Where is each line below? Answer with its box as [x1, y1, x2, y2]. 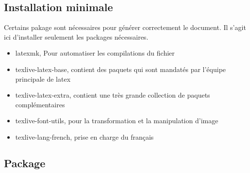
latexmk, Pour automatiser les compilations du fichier [15, 48, 175, 58]
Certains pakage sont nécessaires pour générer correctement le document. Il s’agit [4, 22, 246, 32]
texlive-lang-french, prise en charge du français [15, 131, 154, 142]
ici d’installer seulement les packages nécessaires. [4, 31, 149, 42]
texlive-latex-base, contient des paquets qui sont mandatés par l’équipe [15, 64, 226, 74]
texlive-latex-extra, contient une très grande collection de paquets [15, 90, 210, 100]
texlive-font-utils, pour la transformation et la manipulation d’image [15, 115, 218, 126]
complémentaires [15, 99, 65, 109]
